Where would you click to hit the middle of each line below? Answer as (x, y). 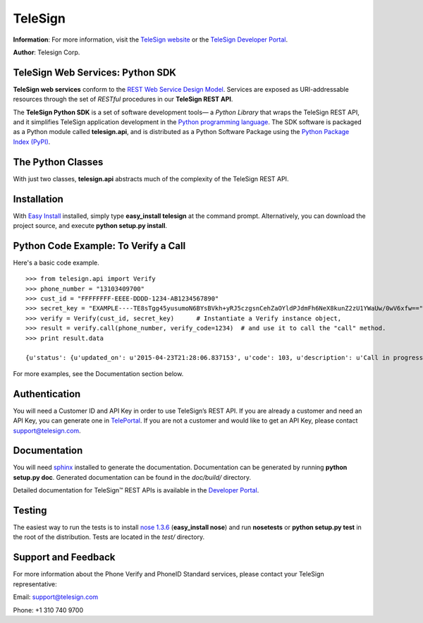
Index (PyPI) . (32, 142)
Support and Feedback (64, 557)
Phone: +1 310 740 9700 (48, 610)
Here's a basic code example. (56, 262)
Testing (30, 510)
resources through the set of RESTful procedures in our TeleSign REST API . (123, 99)
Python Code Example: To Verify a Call (99, 246)
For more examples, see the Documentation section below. (98, 373)
